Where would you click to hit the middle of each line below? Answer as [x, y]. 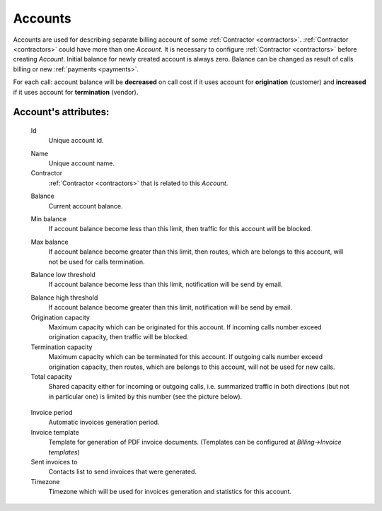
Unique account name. [81, 163]
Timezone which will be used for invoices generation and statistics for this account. [170, 492]
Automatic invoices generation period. [104, 422]
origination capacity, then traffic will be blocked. [118, 337]
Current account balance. [86, 206]
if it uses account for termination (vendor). [76, 92]
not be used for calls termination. [97, 262]
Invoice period [52, 413]
